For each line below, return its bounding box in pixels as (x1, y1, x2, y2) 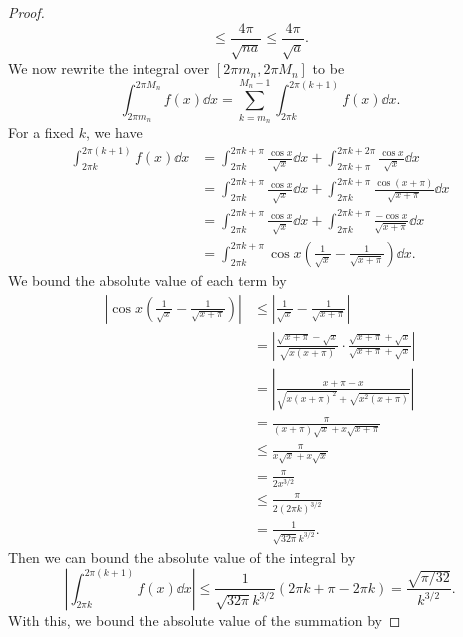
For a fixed (8, 121, 74, 142)
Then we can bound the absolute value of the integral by (8, 546, 356, 567)
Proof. (8, 2, 45, 22)
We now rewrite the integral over (8, 58, 210, 79)
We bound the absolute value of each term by (8, 269, 287, 290)
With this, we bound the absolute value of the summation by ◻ (8, 609, 401, 630)
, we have (85, 121, 143, 142)
